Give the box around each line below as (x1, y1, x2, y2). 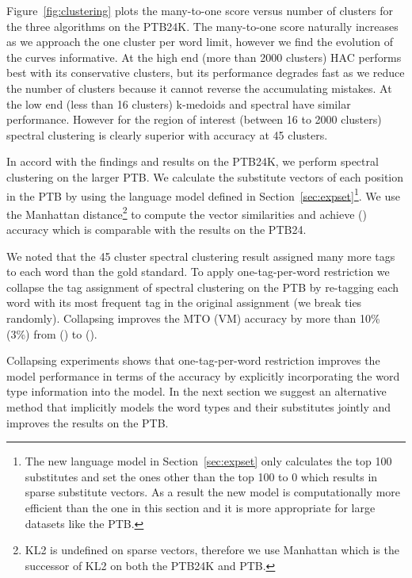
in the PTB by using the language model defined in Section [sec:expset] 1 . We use (6, 185, 400, 204)
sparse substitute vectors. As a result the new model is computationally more (25, 484, 401, 500)
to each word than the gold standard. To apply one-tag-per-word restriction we (6, 263, 390, 280)
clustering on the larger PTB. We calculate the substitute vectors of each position (6, 168, 404, 185)
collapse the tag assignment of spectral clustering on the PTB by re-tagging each (6, 278, 399, 295)
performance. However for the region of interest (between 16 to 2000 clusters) (6, 111, 382, 128)
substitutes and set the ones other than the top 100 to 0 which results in (25, 468, 378, 484)
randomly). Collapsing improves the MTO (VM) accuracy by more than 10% (6, 310, 380, 326)
